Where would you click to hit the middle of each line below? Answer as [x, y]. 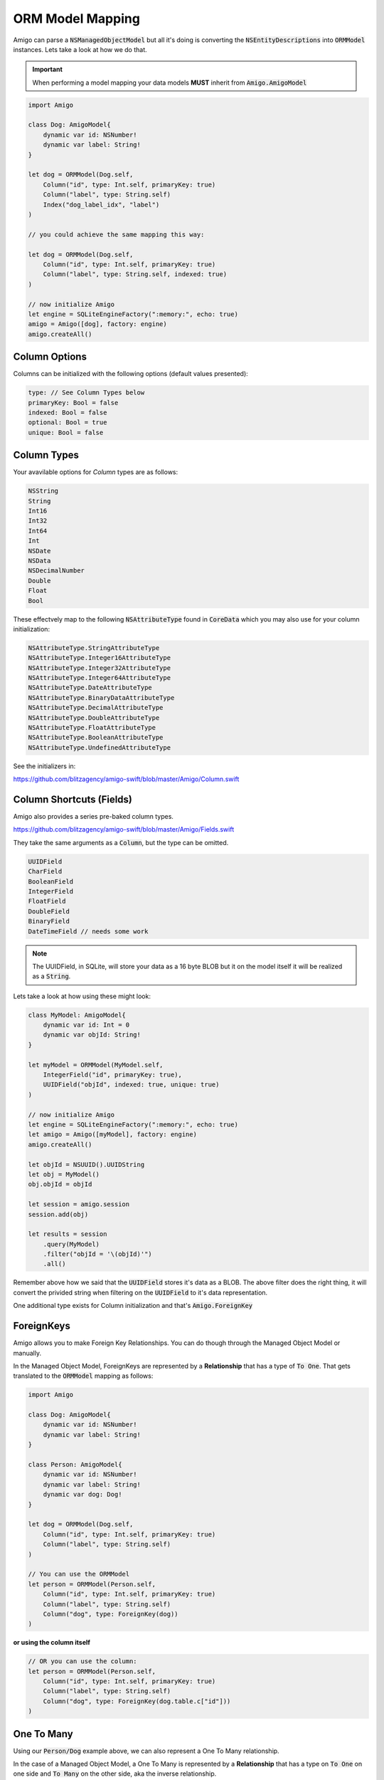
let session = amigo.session [79, 1204]
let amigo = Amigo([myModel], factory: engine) [112, 1135]
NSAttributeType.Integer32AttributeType [99, 668]
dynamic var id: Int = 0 [86, 1025]
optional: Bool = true [68, 423]
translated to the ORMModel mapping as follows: [83, 1376]
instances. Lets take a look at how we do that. [80, 49]
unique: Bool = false [66, 432]
